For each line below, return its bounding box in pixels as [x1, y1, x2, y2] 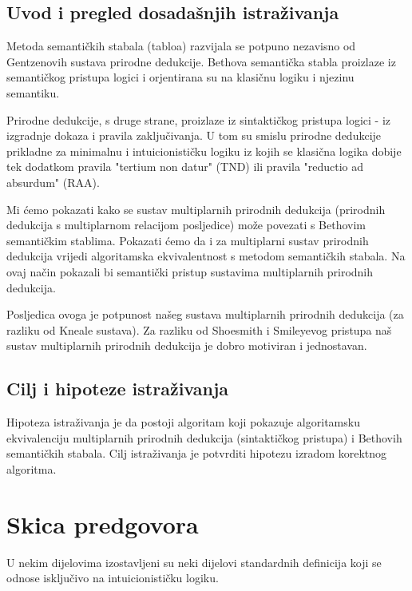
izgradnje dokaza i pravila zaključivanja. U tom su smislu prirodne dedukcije [6, 127, 382, 144]
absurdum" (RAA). [6, 173, 100, 190]
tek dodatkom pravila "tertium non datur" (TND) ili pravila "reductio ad [6, 158, 364, 175]
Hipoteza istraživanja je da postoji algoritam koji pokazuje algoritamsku [6, 414, 360, 430]
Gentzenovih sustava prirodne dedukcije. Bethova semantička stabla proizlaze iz [6, 53, 396, 69]
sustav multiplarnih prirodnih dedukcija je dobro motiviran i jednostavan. [6, 337, 367, 354]
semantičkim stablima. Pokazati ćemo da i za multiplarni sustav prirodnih [6, 232, 369, 248]
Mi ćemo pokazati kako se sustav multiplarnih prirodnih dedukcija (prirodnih [6, 200, 386, 217]
